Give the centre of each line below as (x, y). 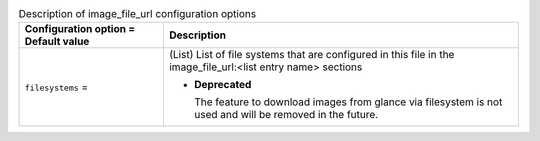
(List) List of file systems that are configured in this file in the (311, 55)
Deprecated (222, 85)
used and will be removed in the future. (286, 115)
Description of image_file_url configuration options (137, 14)
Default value (57, 42)
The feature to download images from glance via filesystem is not (348, 102)
